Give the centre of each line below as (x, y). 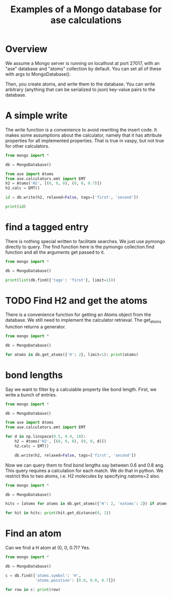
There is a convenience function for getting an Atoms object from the (78, 315)
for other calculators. (27, 146)
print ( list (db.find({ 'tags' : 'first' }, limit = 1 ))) (60, 280)
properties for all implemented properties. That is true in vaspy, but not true (85, 140)
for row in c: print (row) (33, 589)
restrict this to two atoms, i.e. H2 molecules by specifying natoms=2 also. (83, 476)
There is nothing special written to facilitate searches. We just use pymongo (85, 241)
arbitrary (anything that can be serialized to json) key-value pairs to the (80, 89)
